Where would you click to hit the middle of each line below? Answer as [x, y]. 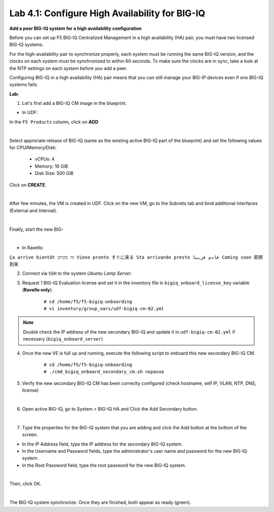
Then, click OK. [25, 484]
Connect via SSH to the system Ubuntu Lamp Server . [77, 273]
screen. [30, 435]
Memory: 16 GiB [52, 166]
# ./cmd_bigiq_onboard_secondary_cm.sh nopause [104, 372]
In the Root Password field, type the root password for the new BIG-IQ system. [104, 465]
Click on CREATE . [28, 185]
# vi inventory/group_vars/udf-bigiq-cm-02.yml [104, 309]
